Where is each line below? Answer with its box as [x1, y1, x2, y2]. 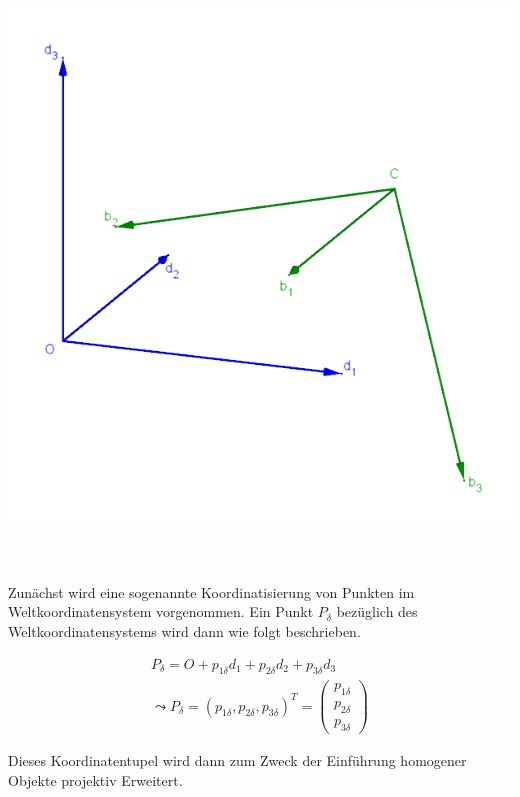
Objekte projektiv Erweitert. [8, 769, 183, 790]
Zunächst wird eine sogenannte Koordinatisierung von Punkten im [8, 581, 415, 602]
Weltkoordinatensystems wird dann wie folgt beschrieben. [8, 620, 361, 641]
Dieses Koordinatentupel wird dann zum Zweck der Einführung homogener [8, 749, 467, 770]
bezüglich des [336, 601, 418, 622]
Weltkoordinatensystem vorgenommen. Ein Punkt [8, 601, 314, 622]
